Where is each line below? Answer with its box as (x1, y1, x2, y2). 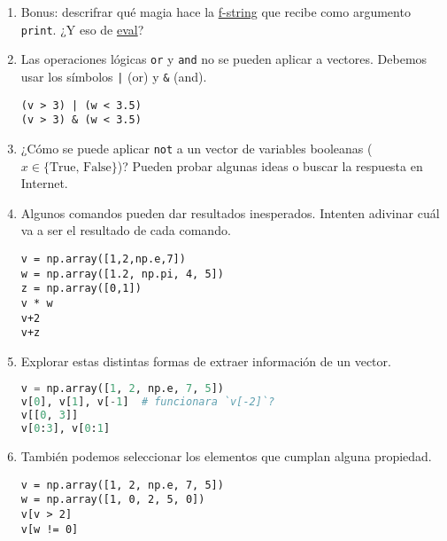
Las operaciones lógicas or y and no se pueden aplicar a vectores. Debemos (20, 50, 428, 68)
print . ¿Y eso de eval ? (20, 20, 144, 38)
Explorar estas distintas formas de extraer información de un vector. (20, 351, 391, 370)
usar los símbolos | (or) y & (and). (20, 67, 207, 85)
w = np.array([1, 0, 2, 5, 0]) (20, 493, 205, 506)
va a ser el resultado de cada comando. (20, 221, 231, 239)
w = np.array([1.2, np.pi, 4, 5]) (20, 267, 224, 280)
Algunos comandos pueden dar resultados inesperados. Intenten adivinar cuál (20, 203, 440, 222)
